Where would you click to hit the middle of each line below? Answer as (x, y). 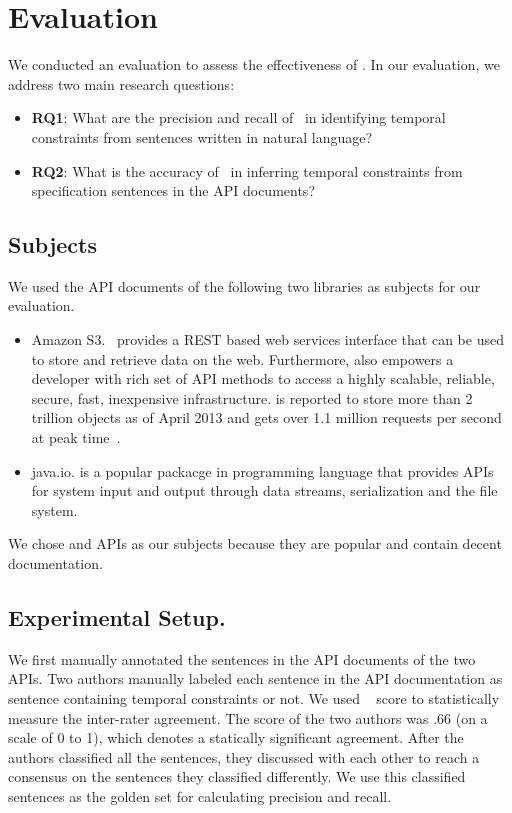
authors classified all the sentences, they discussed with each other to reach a (244, 756)
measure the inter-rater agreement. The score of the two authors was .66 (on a (248, 717)
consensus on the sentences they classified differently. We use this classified (237, 776)
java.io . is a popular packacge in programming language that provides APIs (262, 470)
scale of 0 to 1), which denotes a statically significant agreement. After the (236, 737)
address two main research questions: (121, 83)
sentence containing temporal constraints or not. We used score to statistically (254, 698)
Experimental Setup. (117, 617)
